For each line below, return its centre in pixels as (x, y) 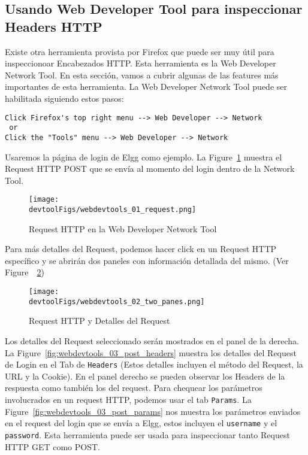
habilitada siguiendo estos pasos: (64, 98)
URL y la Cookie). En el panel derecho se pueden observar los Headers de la (145, 376)
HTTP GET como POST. (52, 446)
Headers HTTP (54, 26)
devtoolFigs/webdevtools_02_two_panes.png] (117, 301)
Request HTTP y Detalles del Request (99, 321)
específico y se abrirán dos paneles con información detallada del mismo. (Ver (147, 260)
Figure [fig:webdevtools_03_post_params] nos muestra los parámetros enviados (153, 411)
